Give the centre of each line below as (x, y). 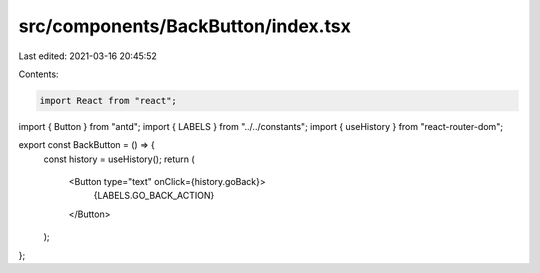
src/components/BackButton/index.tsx (185, 26)
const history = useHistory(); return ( (119, 159)
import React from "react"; (108, 100)
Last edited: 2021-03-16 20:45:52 (87, 56)
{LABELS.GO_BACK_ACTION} (154, 196)
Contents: (38, 74)
